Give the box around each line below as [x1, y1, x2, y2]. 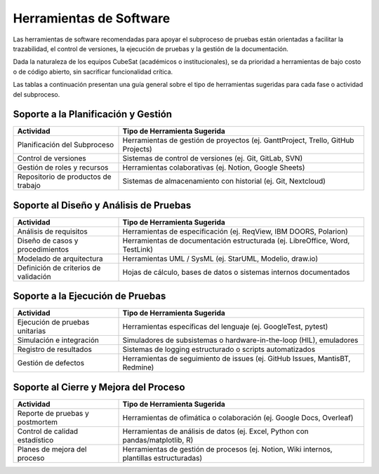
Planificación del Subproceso [17, 140, 114, 150]
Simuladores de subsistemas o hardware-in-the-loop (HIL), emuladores [122, 335, 359, 345]
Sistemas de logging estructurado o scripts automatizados [122, 344, 316, 354]
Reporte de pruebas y [17, 408, 89, 418]
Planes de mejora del [17, 444, 87, 454]
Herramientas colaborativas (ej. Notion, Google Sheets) [122, 163, 305, 172]
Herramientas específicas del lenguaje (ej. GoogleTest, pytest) [122, 322, 328, 332]
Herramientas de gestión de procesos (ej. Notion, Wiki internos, [122, 444, 333, 454]
